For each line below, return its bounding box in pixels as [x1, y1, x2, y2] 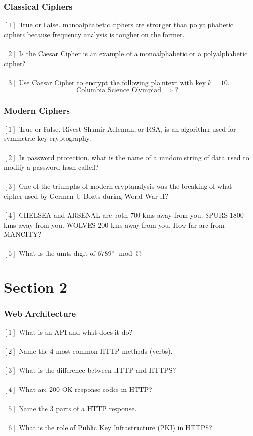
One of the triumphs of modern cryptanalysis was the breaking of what [19, 181, 232, 191]
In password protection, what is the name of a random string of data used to [19, 152, 249, 162]
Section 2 [4, 277, 68, 297]
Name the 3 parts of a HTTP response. [19, 403, 137, 413]
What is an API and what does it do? [19, 326, 133, 337]
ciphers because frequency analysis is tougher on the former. [4, 29, 184, 39]
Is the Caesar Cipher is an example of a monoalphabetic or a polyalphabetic [19, 48, 248, 58]
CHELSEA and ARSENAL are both [19, 209, 128, 220]
